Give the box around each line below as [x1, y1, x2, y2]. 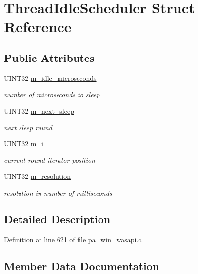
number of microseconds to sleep [4, 89, 100, 99]
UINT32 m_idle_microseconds [4, 73, 97, 83]
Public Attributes [4, 50, 95, 65]
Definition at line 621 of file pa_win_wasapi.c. [4, 234, 143, 244]
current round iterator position [4, 155, 95, 165]
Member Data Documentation [4, 258, 159, 273]
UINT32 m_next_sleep [4, 105, 74, 116]
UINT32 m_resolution [4, 171, 71, 181]
